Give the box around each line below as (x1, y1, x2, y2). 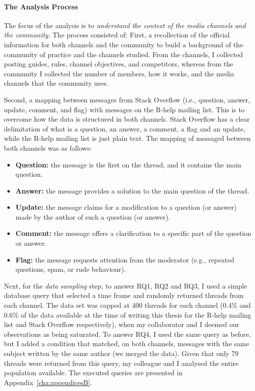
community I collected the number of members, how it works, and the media (4, 68, 234, 78)
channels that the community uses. (4, 78, 109, 88)
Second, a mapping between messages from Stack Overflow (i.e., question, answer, (4, 94, 250, 104)
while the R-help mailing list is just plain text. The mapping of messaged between (4, 133, 251, 143)
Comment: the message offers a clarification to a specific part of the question (15, 228, 252, 238)
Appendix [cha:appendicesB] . (4, 377, 92, 387)
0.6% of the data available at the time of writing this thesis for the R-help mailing (4, 309, 252, 320)
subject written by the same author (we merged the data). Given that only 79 (4, 348, 239, 358)
